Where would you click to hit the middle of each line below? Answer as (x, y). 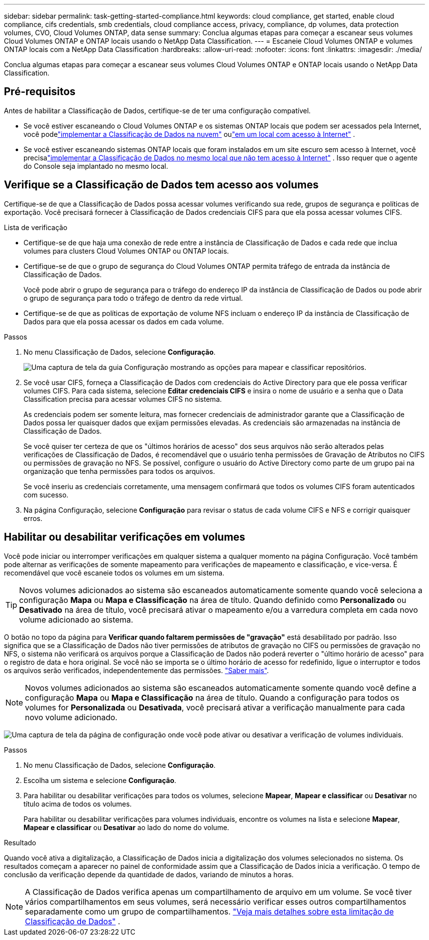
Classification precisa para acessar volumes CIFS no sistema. (123, 399)
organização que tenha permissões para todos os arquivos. (119, 471)
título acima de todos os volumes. (78, 804)
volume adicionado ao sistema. (76, 619)
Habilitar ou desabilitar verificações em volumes (125, 537)
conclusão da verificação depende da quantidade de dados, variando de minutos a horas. (149, 874)
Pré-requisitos (40, 92)
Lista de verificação (36, 227)
